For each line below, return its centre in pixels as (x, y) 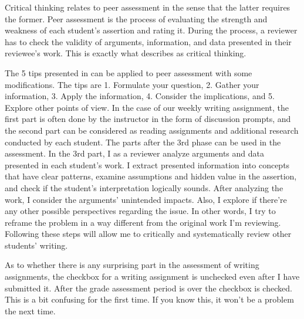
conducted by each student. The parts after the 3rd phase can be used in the (143, 142)
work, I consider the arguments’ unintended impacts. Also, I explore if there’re (146, 199)
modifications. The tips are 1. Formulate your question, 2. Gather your (132, 84)
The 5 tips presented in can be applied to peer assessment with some (129, 72)
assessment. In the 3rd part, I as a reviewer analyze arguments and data (134, 153)
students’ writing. (36, 245)
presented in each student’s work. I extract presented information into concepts (147, 164)
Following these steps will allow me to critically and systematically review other (148, 234)
